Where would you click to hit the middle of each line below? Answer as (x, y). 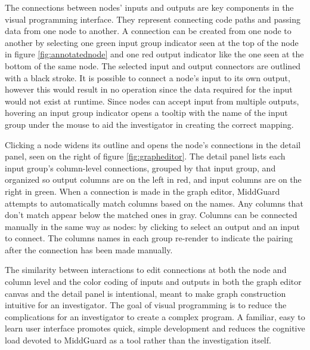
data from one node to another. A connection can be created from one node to (148, 31)
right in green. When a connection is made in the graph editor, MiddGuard (142, 191)
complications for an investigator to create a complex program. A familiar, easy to (155, 316)
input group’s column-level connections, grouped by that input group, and (140, 168)
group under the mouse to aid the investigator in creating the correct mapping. (149, 124)
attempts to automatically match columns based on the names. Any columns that (154, 203)
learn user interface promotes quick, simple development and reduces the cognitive (155, 328)
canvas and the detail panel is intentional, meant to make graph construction (145, 293)
